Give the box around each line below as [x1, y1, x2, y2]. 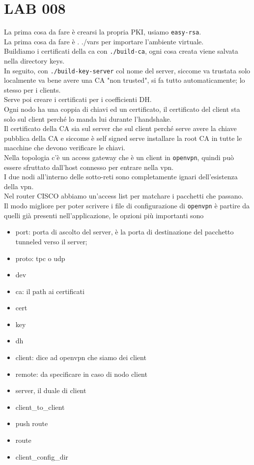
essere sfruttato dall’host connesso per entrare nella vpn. [4, 162, 174, 172]
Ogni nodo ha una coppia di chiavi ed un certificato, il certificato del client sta [4, 104, 240, 114]
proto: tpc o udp [15, 253, 65, 263]
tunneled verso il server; [15, 236, 87, 246]
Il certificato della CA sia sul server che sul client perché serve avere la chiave [4, 123, 237, 133]
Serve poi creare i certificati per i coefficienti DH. [4, 94, 152, 104]
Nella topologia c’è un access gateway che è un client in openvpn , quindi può [4, 152, 234, 163]
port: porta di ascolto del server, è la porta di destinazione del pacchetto [15, 227, 234, 237]
